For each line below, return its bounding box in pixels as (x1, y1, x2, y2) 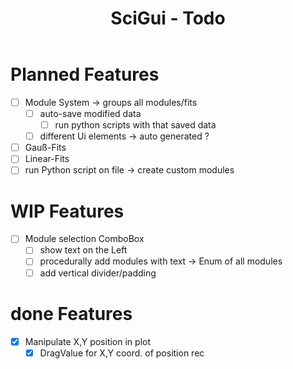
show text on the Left (39, 244, 128, 256)
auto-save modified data (39, 108, 142, 119)
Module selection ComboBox (24, 233, 145, 245)
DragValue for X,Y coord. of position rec (39, 347, 205, 359)
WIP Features (10, 200, 125, 222)
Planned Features (10, 63, 160, 86)
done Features (10, 302, 133, 325)
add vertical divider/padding (39, 267, 157, 279)
